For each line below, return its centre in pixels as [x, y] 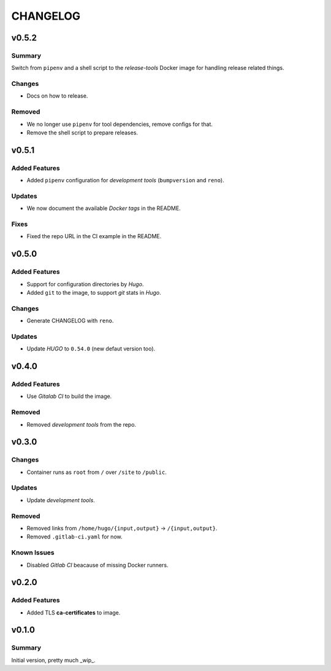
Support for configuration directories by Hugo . [85, 284]
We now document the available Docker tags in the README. [104, 208]
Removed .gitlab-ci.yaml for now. [74, 537]
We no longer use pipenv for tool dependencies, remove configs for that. [120, 124]
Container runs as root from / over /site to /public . [97, 472]
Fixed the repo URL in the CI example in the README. [94, 236]
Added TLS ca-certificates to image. [74, 612]
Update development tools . [61, 500]
